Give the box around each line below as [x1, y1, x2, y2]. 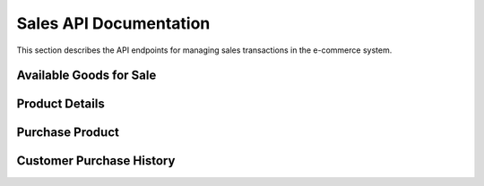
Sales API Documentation [16, 13, 211, 33]
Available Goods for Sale [16, 68, 157, 83]
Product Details [16, 97, 105, 112]
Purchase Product [16, 125, 120, 140]
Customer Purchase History [16, 153, 176, 169]
